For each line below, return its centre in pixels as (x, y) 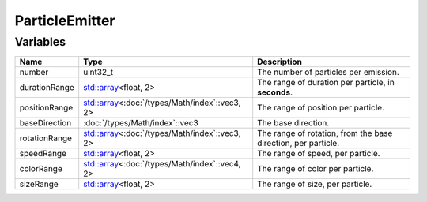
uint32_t (98, 73)
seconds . (275, 92)
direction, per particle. (299, 144)
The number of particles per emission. (328, 73)
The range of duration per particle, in (326, 83)
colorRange (41, 169)
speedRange (43, 154)
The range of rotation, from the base (325, 133)
